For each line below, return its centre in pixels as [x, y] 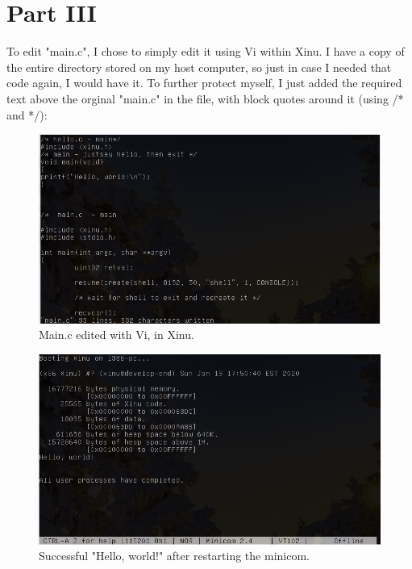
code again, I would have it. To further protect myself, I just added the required [204, 83]
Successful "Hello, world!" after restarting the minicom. [174, 556]
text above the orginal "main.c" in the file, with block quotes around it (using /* [205, 98]
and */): [27, 114]
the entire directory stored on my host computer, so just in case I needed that [199, 67]
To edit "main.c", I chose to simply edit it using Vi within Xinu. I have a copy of [206, 51]
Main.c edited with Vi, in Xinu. [117, 335]
